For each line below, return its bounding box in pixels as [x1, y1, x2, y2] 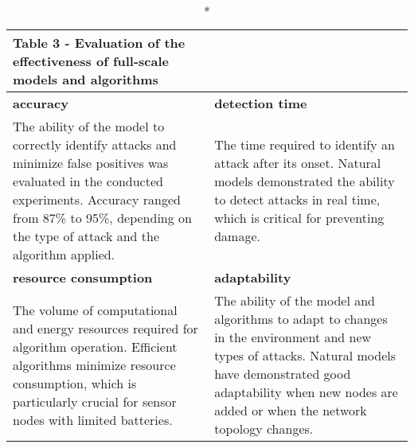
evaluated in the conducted [13, 172, 163, 190]
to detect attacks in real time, [214, 190, 381, 208]
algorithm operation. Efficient [13, 337, 178, 356]
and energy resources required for [13, 318, 198, 337]
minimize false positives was [13, 154, 169, 172]
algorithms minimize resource [13, 355, 176, 374]
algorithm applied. [13, 245, 115, 263]
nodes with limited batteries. [13, 410, 173, 429]
